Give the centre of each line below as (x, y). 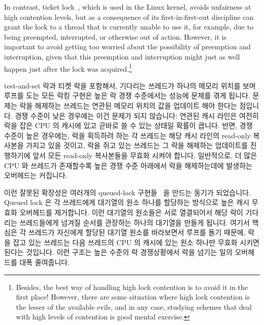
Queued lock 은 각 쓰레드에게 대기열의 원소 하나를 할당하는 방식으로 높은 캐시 (127, 202)
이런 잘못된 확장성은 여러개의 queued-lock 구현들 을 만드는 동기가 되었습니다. (127, 192)
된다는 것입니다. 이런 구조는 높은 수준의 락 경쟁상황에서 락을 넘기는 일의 (118, 252)
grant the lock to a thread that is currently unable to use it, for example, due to (129, 27)
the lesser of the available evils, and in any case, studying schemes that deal (134, 306)
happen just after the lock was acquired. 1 (68, 68)
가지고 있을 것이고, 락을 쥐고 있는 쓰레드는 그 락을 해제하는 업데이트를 (137, 145)
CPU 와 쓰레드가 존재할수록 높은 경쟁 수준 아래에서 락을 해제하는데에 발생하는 (128, 165)
